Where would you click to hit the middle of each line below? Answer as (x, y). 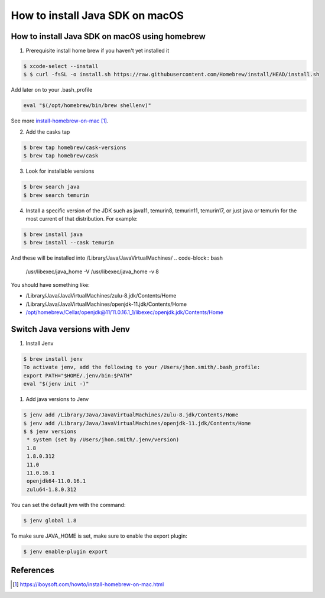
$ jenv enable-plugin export (66, 551)
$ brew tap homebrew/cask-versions (75, 147)
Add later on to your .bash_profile (52, 90)
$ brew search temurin (56, 195)
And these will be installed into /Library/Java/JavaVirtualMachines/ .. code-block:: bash (117, 258)
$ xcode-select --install (61, 66)
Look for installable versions (60, 171)
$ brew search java (51, 187)
